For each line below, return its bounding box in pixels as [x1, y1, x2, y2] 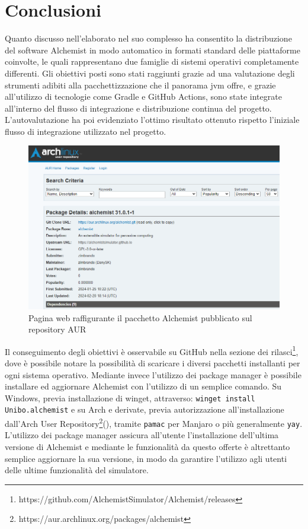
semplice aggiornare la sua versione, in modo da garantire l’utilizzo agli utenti [5, 452, 287, 464]
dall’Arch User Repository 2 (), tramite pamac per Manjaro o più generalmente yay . [5, 416, 303, 429]
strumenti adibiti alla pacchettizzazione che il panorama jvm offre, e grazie [5, 78, 276, 91]
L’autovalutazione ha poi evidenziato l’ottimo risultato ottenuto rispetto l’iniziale [5, 113, 300, 126]
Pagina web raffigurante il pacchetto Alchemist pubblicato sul [28, 311, 252, 324]
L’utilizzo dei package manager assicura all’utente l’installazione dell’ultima [5, 429, 279, 441]
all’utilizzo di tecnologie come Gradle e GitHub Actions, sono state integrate [5, 90, 282, 103]
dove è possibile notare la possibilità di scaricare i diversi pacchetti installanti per [5, 357, 300, 369]
